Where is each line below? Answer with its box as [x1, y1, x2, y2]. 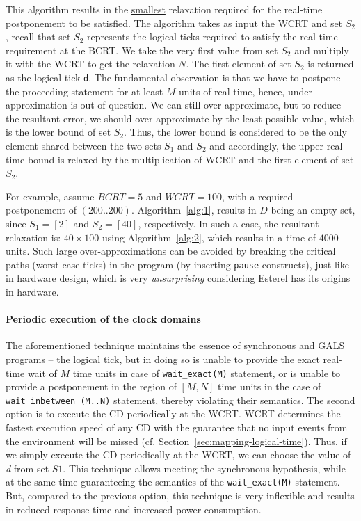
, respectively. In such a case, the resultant [138, 216, 319, 230]
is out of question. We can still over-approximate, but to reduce [70, 97, 342, 112]
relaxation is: [6, 230, 61, 244]
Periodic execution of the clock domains [6, 312, 201, 326]
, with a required [221, 189, 294, 203]
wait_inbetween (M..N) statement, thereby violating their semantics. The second [6, 392, 355, 407]
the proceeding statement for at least [6, 83, 163, 98]
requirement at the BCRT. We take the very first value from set [6, 42, 278, 57]
